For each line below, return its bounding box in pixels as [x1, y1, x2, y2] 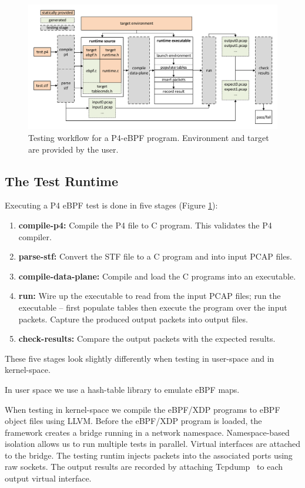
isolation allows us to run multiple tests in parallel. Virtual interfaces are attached [5, 437, 301, 450]
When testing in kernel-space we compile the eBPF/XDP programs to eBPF [5, 403, 280, 415]
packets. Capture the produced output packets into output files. [18, 312, 248, 325]
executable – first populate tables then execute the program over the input [18, 301, 287, 313]
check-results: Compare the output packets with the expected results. [18, 332, 276, 345]
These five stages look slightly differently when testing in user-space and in [5, 352, 274, 364]
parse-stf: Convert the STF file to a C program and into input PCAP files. [18, 250, 292, 262]
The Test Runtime [5, 171, 119, 190]
